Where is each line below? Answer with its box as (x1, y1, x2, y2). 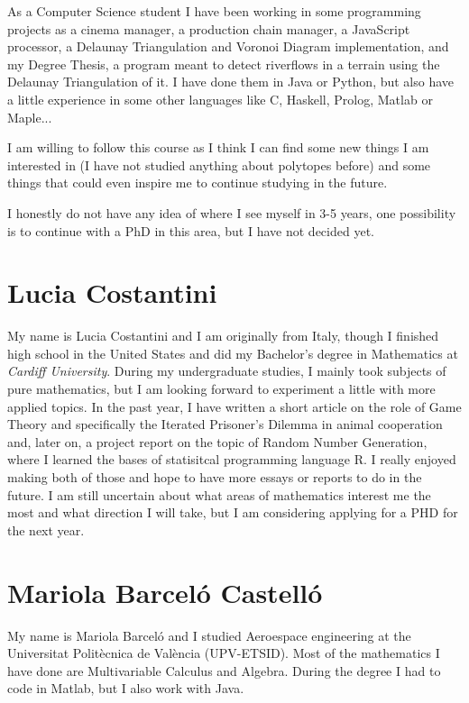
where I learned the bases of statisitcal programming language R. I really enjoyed (7, 450, 456, 469)
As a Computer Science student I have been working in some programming (7, 2, 421, 20)
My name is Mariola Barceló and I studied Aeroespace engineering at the (7, 625, 411, 644)
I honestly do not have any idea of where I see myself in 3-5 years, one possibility (7, 203, 456, 222)
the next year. (7, 520, 85, 539)
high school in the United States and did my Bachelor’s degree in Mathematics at (7, 343, 458, 362)
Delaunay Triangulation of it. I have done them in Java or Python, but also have (7, 72, 455, 91)
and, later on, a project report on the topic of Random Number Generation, (7, 432, 428, 451)
